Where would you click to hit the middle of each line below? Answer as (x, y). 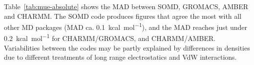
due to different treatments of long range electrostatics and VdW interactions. (120, 57)
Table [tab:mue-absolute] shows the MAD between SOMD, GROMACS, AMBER (126, 6)
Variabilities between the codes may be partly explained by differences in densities (127, 47)
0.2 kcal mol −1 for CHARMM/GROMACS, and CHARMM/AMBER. (110, 38)
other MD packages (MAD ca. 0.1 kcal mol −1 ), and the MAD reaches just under (126, 26)
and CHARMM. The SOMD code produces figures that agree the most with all (123, 16)
